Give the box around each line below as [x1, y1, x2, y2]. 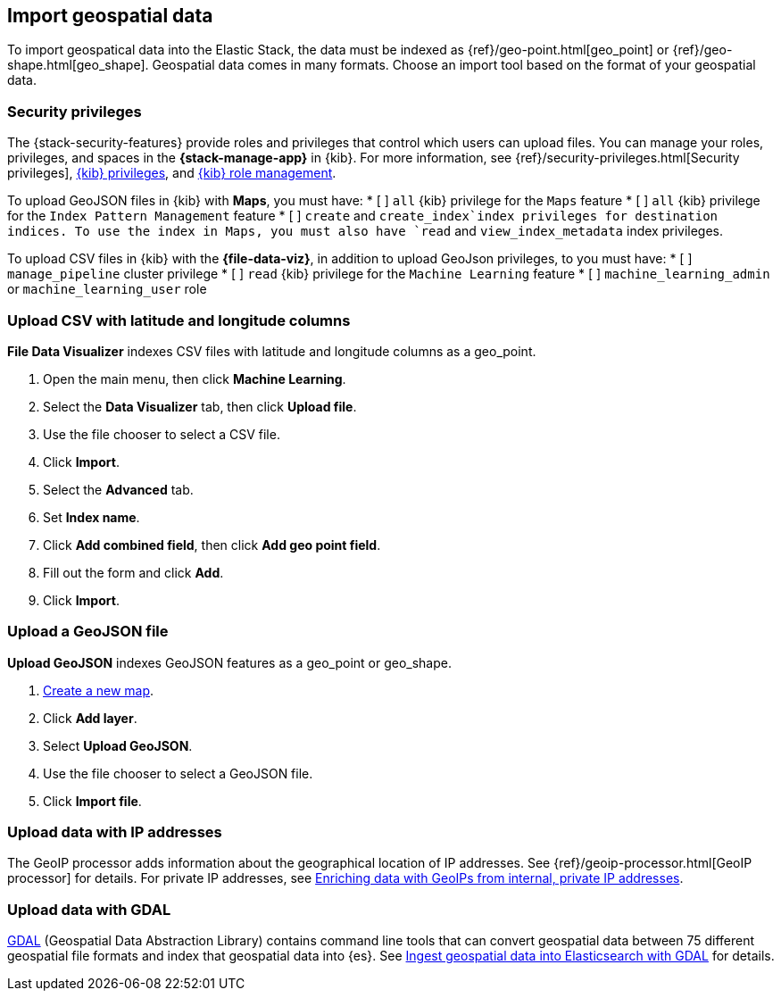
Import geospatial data [7, 4, 213, 27]
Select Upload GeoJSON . [43, 737, 193, 753]
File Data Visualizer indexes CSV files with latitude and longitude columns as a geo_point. [7, 343, 536, 359]
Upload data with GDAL [7, 900, 171, 919]
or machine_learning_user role [7, 281, 207, 297]
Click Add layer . [43, 710, 137, 726]
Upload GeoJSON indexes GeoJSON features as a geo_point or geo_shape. [7, 654, 452, 670]
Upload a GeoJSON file [7, 622, 169, 641]
